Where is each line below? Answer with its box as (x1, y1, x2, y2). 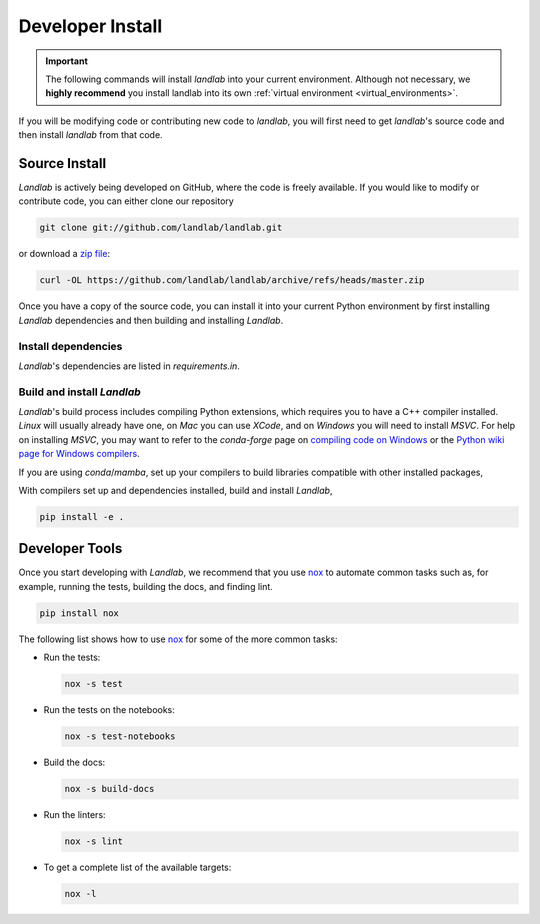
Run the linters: (43, 809, 106, 821)
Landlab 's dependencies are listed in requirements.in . (18, 360, 240, 372)
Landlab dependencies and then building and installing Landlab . (18, 314, 284, 326)
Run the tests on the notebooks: (43, 704, 175, 716)
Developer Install (18, 15, 163, 37)
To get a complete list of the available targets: (43, 861, 232, 874)
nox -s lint (64, 836, 124, 847)
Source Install (18, 155, 107, 172)
